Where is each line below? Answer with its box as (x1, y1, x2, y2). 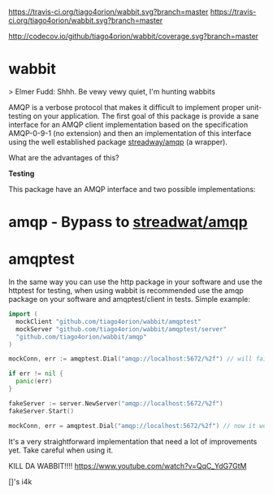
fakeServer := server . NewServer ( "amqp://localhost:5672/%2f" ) (8, 399, 223, 408)
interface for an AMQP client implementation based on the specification (8, 120, 249, 129)
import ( (8, 310, 38, 318)
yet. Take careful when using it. (8, 445, 114, 455)
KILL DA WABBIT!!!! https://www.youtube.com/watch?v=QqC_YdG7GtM (8, 461, 247, 470)
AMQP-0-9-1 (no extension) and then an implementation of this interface (8, 128, 252, 138)
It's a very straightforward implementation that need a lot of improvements (8, 436, 258, 446)
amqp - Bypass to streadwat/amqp (8, 213, 248, 231)
